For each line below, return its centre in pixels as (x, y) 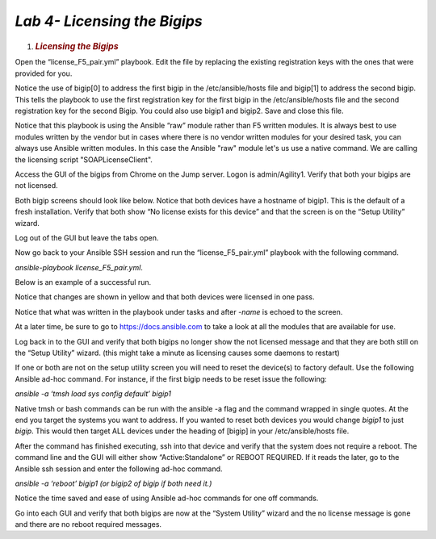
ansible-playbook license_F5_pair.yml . (79, 267)
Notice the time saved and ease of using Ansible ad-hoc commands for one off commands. (167, 498)
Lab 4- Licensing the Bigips (109, 21)
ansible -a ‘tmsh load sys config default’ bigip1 (93, 394)
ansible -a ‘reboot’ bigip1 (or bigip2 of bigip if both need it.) (113, 483)
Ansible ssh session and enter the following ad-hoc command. (119, 469)
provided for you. (44, 73)
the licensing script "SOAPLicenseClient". (84, 159)
